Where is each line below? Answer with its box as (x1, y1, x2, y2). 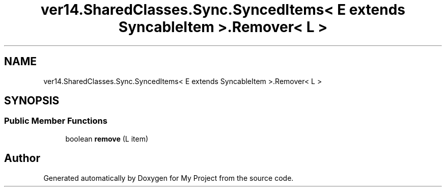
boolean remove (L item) (65, 134, 149, 143)
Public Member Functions (4, 116, 107, 126)
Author (4, 152, 40, 165)
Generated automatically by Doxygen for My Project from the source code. (43, 173, 294, 182)
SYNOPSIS (4, 94, 60, 107)
